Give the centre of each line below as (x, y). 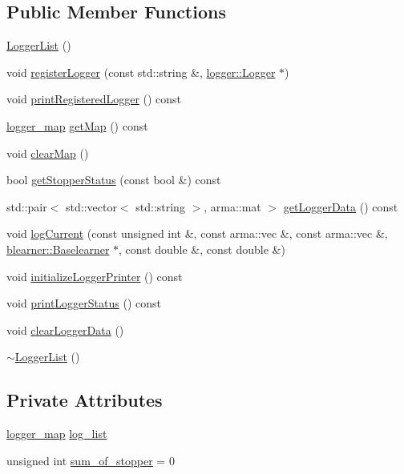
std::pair (27, 206)
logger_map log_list (57, 434)
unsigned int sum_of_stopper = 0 (91, 460)
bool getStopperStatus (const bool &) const (114, 180)
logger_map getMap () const (77, 125)
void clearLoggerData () (65, 329)
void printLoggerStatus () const (84, 303)
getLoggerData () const (341, 206)
